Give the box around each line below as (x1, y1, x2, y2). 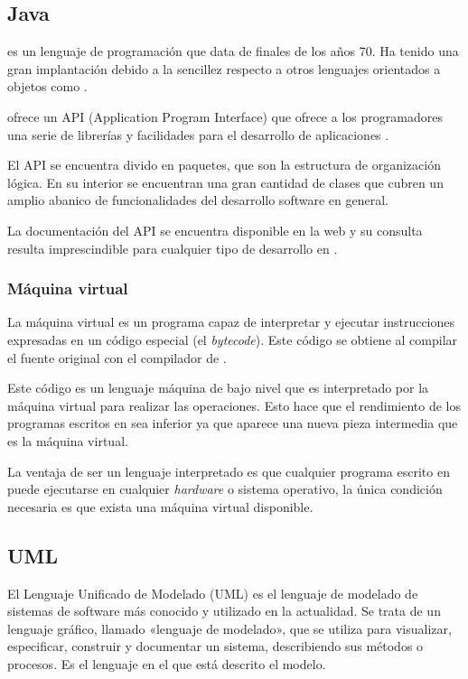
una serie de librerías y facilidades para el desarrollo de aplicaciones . (7, 125, 389, 144)
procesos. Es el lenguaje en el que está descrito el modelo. (7, 654, 326, 673)
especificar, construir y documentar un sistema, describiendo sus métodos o (7, 637, 424, 656)
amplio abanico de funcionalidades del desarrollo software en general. (7, 191, 388, 209)
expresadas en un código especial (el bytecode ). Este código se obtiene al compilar (7, 330, 458, 349)
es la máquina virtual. (7, 431, 128, 450)
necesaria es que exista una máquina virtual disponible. (7, 497, 314, 516)
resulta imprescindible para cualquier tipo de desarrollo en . (7, 238, 338, 257)
